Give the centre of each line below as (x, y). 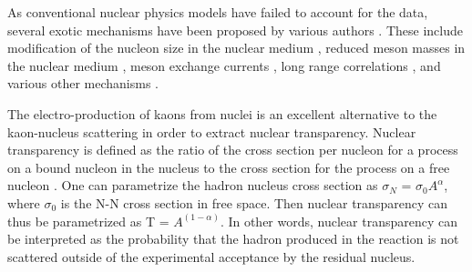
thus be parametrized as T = (88, 221)
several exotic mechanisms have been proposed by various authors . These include (235, 30)
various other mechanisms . (83, 83)
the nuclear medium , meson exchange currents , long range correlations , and (224, 65)
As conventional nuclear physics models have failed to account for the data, (218, 12)
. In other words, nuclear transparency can (339, 221)
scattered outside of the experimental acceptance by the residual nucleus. (211, 256)
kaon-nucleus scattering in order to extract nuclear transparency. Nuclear (212, 131)
